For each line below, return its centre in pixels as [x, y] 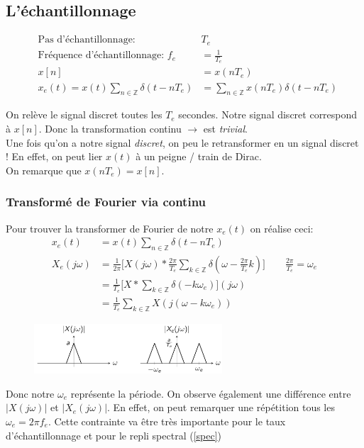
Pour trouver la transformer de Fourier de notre [110, 228]
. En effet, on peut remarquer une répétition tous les [221, 407]
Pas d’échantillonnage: [87, 40]
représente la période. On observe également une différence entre [211, 393]
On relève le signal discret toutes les [84, 114]
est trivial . [225, 128]
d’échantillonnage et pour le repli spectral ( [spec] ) [114, 435]
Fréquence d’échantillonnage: [101, 56]
